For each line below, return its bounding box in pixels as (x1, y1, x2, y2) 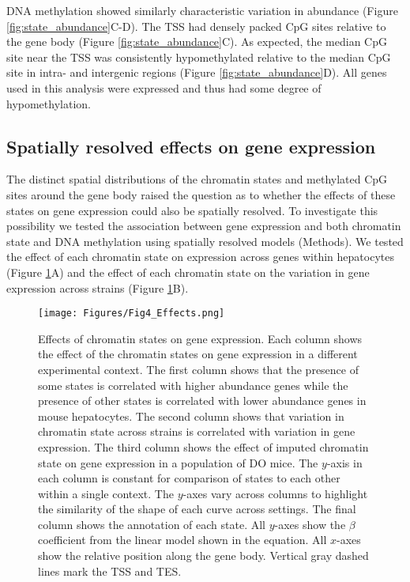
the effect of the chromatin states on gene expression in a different (38, 346, 358, 362)
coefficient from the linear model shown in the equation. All (38, 531, 327, 548)
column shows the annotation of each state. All (38, 516, 265, 532)
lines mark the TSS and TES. (38, 562, 182, 579)
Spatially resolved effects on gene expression (6, 134, 376, 158)
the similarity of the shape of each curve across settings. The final (38, 501, 356, 517)
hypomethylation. (6, 95, 91, 111)
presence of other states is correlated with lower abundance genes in (38, 392, 367, 409)
